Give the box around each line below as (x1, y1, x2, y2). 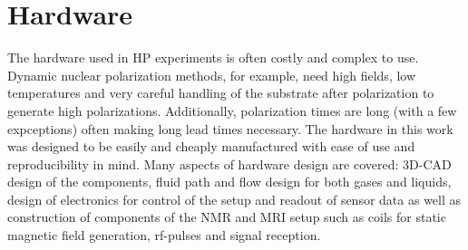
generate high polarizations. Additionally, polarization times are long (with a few (7, 101, 457, 120)
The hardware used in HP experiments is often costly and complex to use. (7, 48, 419, 67)
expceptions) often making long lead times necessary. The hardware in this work (7, 119, 453, 138)
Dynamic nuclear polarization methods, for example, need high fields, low (7, 65, 416, 84)
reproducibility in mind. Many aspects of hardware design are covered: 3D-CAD (7, 154, 452, 173)
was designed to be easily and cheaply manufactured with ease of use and (7, 137, 415, 156)
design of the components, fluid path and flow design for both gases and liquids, (7, 172, 452, 191)
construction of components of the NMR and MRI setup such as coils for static (7, 207, 446, 226)
